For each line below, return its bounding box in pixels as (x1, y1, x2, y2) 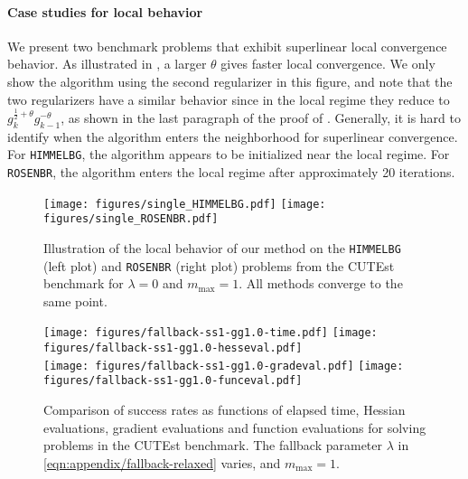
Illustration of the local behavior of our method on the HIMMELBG (43, 238, 401, 257)
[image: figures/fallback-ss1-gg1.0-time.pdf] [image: (43, 326, 378, 340)
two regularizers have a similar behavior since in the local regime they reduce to (7, 89, 450, 108)
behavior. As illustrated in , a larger (7, 54, 207, 73)
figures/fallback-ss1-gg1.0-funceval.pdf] (43, 374, 303, 388)
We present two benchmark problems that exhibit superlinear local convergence (7, 36, 447, 55)
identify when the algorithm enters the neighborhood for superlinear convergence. (7, 127, 458, 146)
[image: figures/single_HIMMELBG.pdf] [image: (43, 197, 326, 211)
